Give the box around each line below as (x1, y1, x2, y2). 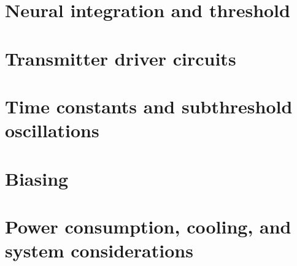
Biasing (5, 165, 69, 191)
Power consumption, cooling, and (5, 213, 291, 238)
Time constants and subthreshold (5, 93, 293, 118)
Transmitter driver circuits (5, 45, 236, 70)
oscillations (5, 118, 99, 143)
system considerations (5, 238, 193, 263)
